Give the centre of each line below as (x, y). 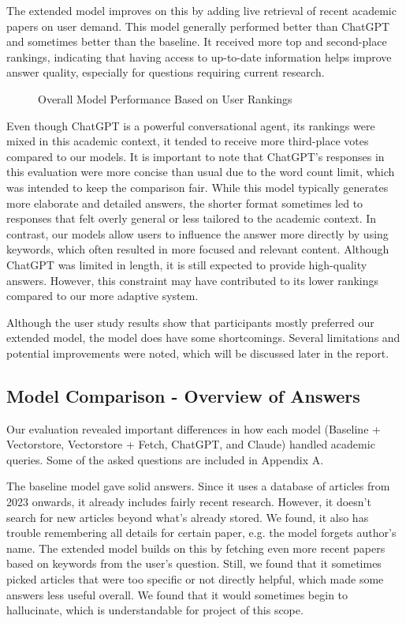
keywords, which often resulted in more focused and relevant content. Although (198, 249)
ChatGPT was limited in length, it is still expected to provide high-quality (187, 264)
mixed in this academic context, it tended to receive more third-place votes (188, 141)
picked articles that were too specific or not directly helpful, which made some (195, 579)
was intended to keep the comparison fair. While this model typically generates (197, 187)
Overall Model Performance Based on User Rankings (165, 98)
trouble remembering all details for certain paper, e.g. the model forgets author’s (201, 533)
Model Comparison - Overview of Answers (183, 395)
